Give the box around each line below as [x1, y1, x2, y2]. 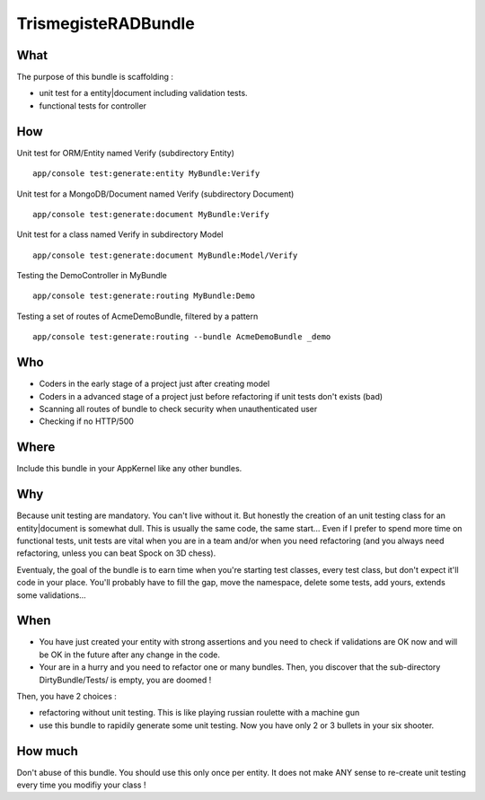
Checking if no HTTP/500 [39, 416, 135, 426]
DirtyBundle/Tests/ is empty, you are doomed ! [39, 674, 212, 685]
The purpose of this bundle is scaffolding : [16, 72, 174, 83]
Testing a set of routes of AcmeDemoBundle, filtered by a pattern [16, 311, 259, 321]
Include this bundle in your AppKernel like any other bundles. [16, 463, 242, 474]
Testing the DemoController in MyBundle [16, 270, 168, 281]
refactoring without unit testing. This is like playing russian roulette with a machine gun [39, 708, 360, 718]
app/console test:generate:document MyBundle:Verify [32, 209, 269, 219]
